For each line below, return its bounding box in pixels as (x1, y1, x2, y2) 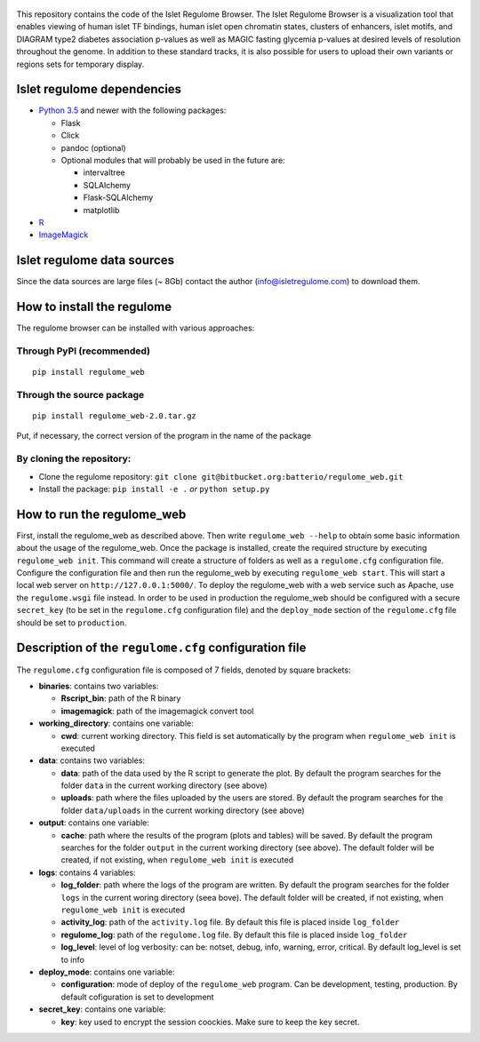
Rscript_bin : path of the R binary (60, 693, 181, 704)
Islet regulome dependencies (16, 82, 182, 97)
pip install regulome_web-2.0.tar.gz (32, 411, 197, 421)
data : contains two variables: (38, 755, 146, 766)
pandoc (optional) (60, 142, 126, 153)
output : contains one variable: (38, 817, 150, 828)
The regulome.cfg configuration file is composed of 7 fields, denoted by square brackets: (16, 664, 351, 675)
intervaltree (83, 167, 125, 178)
